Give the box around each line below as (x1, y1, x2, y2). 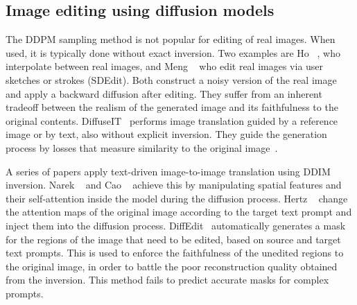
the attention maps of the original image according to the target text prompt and (6, 204, 352, 219)
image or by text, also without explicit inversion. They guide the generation (6, 127, 327, 141)
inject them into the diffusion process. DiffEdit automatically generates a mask (6, 218, 346, 232)
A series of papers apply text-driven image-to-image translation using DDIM (6, 164, 331, 178)
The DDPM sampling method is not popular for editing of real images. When (6, 32, 336, 46)
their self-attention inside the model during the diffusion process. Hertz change (6, 191, 348, 205)
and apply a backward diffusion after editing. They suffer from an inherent (6, 86, 322, 101)
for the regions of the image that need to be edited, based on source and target (6, 232, 341, 246)
